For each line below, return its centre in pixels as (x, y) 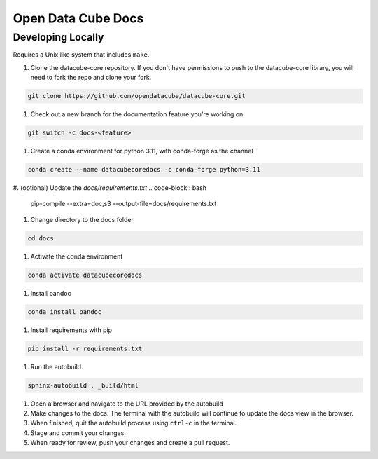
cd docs (41, 238)
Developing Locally (58, 37)
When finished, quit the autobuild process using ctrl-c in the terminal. (134, 423)
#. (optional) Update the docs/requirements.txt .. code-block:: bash (110, 188)
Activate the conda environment (77, 256)
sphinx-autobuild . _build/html (83, 385)
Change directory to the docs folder (82, 219)
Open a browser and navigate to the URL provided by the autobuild (127, 404)
